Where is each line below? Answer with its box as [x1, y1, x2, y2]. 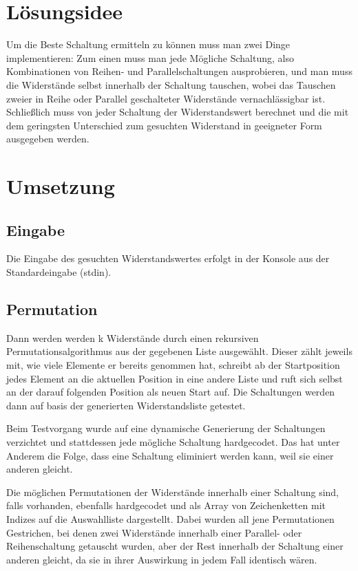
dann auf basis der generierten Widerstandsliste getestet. [6, 398, 246, 412]
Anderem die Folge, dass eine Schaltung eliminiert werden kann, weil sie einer [6, 448, 334, 462]
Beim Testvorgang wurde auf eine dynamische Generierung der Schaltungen [6, 421, 326, 435]
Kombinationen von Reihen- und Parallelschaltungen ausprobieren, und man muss [6, 64, 352, 78]
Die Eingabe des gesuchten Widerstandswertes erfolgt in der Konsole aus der [6, 251, 330, 266]
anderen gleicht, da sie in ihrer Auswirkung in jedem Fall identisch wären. [6, 552, 317, 566]
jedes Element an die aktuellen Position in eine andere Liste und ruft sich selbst [6, 371, 343, 385]
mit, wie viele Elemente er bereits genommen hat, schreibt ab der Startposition [6, 358, 340, 372]
